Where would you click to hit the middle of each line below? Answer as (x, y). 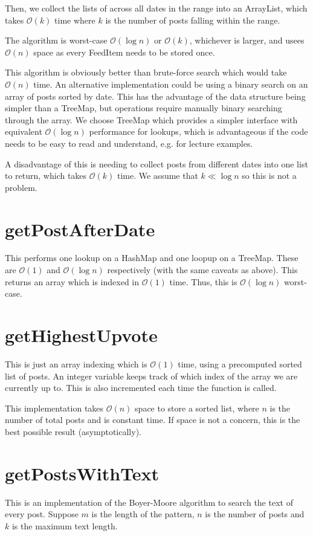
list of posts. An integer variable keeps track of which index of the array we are (151, 376)
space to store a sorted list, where (197, 408)
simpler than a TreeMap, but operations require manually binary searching (144, 108)
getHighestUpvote (81, 335)
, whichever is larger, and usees (247, 40)
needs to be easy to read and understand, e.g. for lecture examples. (129, 143)
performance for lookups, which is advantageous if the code (198, 131)
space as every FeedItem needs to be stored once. (124, 52)
